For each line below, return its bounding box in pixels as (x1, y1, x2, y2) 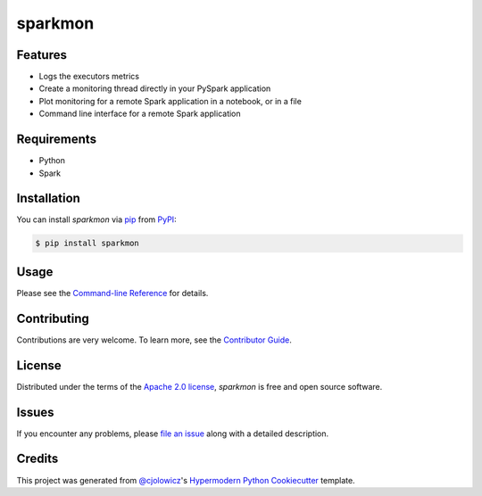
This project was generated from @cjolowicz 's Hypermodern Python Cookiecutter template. (16, 475, 356, 485)
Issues (16, 404, 54, 419)
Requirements (16, 132, 97, 147)
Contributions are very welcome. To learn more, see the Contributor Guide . (16, 335, 292, 345)
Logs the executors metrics (38, 71, 140, 82)
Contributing (16, 310, 89, 326)
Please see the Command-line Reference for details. (16, 287, 209, 298)
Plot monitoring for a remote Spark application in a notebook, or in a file (38, 95, 303, 106)
